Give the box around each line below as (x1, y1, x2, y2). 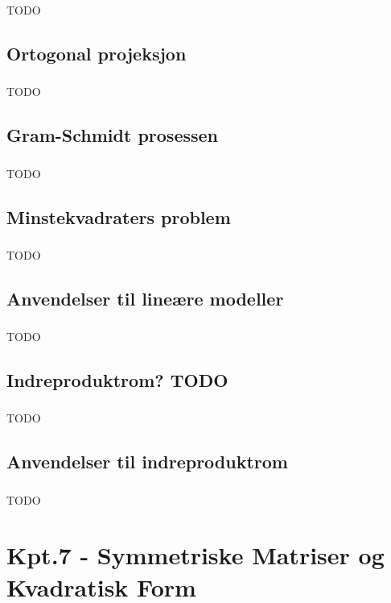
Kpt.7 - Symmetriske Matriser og (6, 539, 385, 572)
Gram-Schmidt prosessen (6, 123, 219, 148)
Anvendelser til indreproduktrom (6, 449, 288, 474)
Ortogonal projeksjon (6, 40, 187, 65)
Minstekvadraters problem (6, 204, 231, 229)
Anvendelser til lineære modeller (6, 285, 284, 310)
